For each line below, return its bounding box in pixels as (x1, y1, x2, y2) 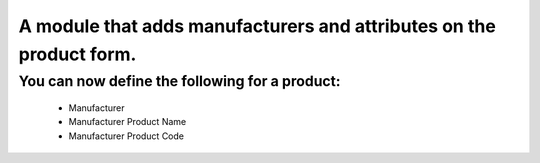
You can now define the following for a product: (18, 72, 341, 90)
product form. (18, 43, 137, 65)
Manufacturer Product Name (68, 116, 187, 128)
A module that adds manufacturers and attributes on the (18, 15, 497, 37)
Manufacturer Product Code (68, 130, 185, 142)
